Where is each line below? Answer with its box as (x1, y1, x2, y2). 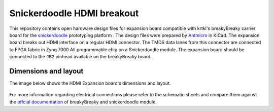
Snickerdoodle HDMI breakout (9, 8, 139, 19)
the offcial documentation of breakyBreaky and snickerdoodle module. (9, 99, 157, 105)
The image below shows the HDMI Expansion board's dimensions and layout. (9, 80, 171, 86)
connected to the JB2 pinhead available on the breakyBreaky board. (9, 54, 152, 60)
